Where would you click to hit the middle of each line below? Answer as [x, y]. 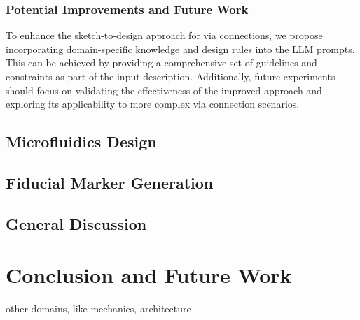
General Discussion [76, 223]
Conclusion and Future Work [149, 275]
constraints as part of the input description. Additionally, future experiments [171, 76]
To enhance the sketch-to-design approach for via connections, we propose [164, 35]
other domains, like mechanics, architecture [98, 308]
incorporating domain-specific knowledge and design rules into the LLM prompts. [180, 49]
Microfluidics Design [81, 141]
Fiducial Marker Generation [110, 182]
